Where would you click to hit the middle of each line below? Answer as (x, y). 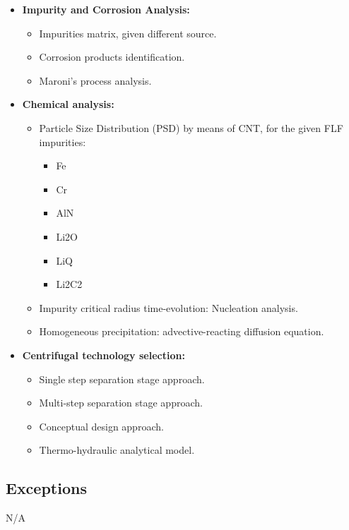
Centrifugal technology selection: (103, 355)
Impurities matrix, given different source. (128, 33)
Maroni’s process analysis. (95, 80)
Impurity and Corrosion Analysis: (106, 9)
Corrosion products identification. (112, 57)
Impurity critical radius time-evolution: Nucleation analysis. (168, 307)
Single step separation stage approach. (122, 379)
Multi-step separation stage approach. (121, 403)
